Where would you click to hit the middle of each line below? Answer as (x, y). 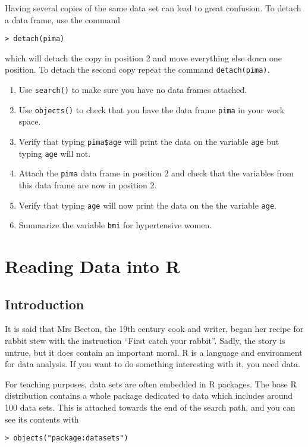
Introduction (45, 304)
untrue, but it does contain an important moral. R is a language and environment (154, 352)
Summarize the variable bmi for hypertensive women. (115, 225)
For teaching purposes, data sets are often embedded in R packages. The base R (151, 384)
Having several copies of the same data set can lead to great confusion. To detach (153, 8)
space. (30, 121)
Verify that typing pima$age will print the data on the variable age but (149, 141)
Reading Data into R (92, 266)
